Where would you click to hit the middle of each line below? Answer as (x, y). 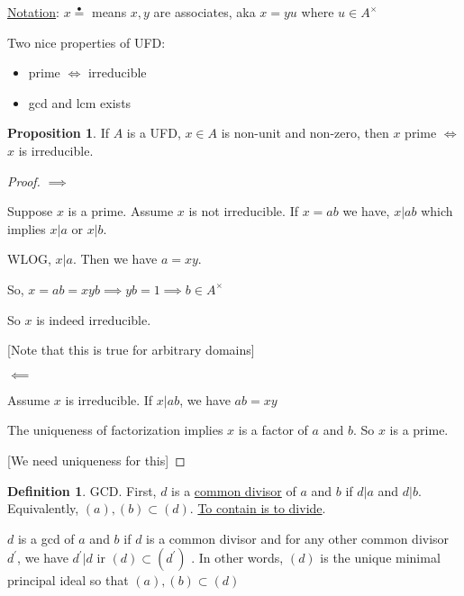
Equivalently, (43, 508)
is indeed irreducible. (94, 319)
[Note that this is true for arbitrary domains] (131, 350)
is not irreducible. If (243, 211)
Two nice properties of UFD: (86, 42)
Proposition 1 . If (58, 133)
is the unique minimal (380, 558)
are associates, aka (205, 12)
